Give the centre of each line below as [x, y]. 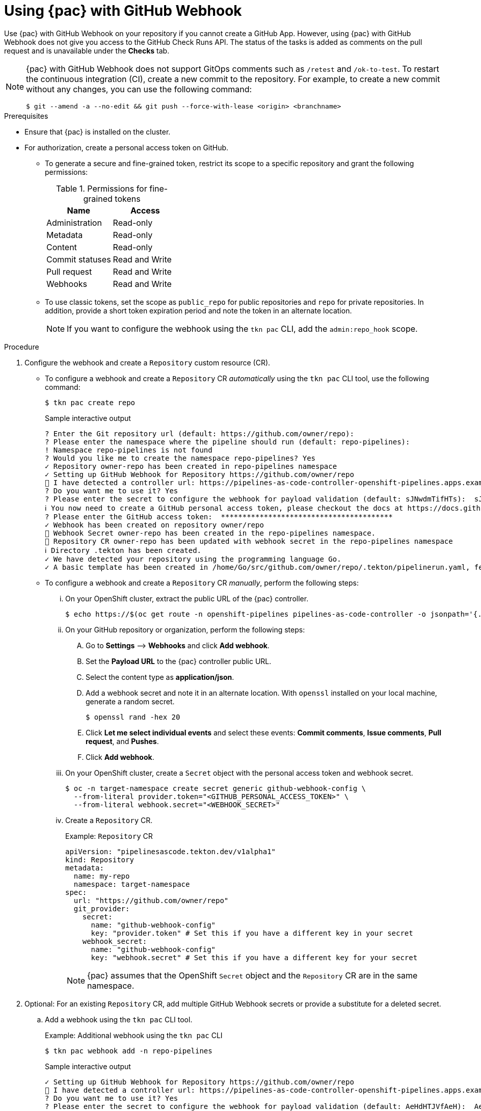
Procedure [22, 347]
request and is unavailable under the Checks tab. [87, 50]
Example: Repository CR [109, 836]
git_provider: [102, 908]
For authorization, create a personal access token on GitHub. [127, 147]
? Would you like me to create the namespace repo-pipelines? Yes [180, 458]
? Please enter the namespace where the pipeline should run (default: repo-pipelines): [228, 442]
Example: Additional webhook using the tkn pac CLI [134, 1035]
